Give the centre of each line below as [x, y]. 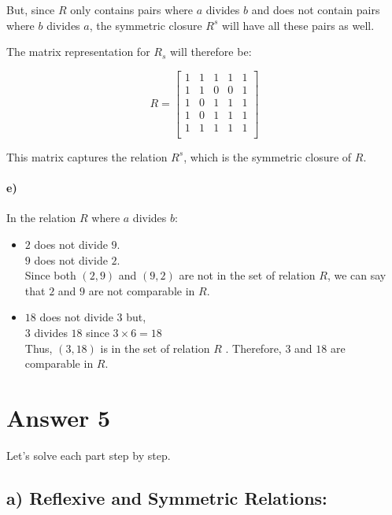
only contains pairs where [132, 9]
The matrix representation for [78, 52]
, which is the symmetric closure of [268, 156]
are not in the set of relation [247, 275]
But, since [31, 9]
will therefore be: [211, 52]
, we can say [357, 275]
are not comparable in [142, 290]
